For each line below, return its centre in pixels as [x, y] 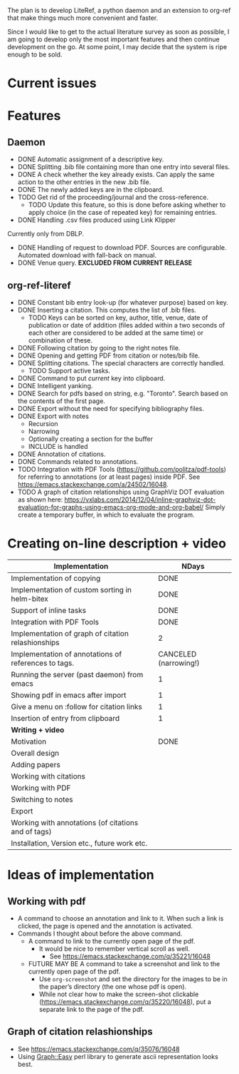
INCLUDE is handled [58, 446]
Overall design [35, 753]
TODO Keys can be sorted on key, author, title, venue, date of [118, 318]
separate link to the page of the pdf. [91, 1009]
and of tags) [31, 831]
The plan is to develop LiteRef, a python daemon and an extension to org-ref [119, 10]
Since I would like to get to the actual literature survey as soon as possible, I [118, 32]
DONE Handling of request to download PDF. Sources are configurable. [122, 248]
